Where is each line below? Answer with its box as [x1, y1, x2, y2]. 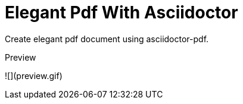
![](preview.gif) [5, 70, 63, 81]
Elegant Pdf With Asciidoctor [5, 2, 238, 23]
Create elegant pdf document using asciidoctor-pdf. [5, 33, 209, 44]
